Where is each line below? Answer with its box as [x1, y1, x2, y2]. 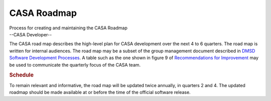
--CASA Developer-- [9, 31, 52, 37]
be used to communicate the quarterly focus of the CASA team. [9, 62, 141, 68]
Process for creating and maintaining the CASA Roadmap [9, 25, 127, 31]
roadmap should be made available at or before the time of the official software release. [9, 89, 191, 95]
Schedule [9, 72, 34, 79]
